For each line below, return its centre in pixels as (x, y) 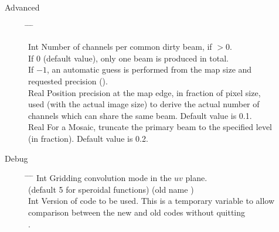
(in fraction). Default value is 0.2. (88, 138)
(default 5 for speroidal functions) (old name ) (111, 189)
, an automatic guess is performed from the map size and (149, 69)
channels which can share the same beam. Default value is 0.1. (140, 115)
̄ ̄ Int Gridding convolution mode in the (100, 178)
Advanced (22, 7)
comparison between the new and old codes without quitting (137, 212)
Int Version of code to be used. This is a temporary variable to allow (152, 201)
